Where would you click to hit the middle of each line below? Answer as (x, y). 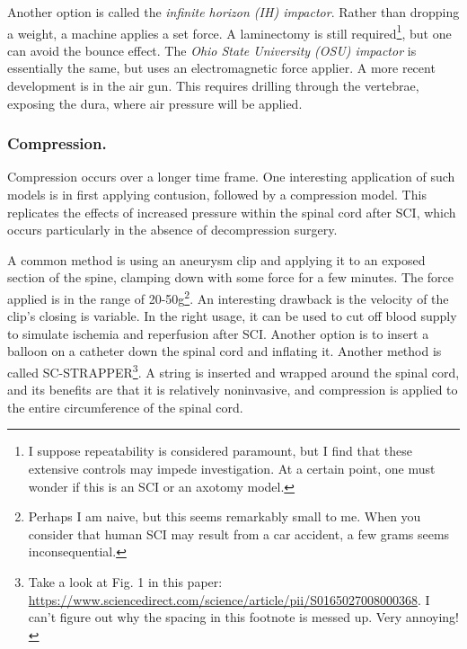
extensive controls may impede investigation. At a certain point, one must (232, 469)
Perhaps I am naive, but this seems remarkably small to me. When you (225, 516)
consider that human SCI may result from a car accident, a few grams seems (239, 533)
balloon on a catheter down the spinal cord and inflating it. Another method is (225, 351)
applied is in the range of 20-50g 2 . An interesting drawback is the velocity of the (228, 297)
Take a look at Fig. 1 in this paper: (125, 582)
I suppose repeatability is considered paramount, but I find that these (220, 451)
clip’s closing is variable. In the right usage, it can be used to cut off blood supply (232, 316)
